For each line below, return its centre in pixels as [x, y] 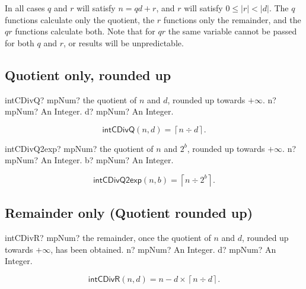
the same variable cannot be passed [232, 31]
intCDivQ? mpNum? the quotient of [71, 99]
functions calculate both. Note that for [85, 31]
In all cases [25, 8]
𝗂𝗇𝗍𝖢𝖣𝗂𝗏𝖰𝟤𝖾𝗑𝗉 [117, 180]
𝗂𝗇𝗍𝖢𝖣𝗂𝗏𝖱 [104, 279]
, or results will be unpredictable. [124, 42]
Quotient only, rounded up [88, 74]
